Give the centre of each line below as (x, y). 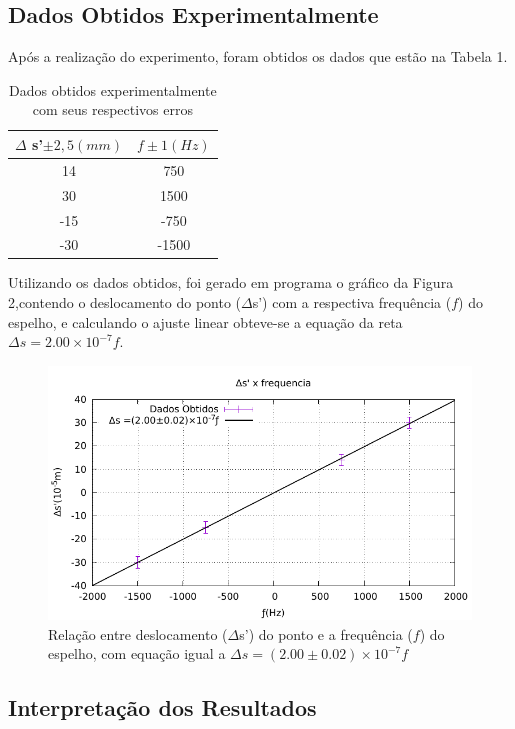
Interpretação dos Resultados (162, 707)
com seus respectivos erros (112, 109)
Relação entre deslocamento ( (138, 633)
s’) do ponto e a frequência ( (326, 633)
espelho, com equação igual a (137, 653)
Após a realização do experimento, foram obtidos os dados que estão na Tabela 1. (258, 56)
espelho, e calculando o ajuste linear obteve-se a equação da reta (205, 321)
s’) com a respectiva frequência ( (352, 302)
